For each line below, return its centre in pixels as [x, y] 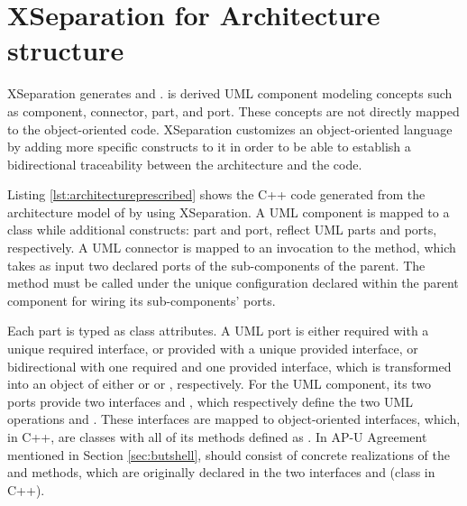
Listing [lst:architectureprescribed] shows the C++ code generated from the [216, 194]
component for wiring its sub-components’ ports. [142, 300]
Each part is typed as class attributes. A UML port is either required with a [218, 331]
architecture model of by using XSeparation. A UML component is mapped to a [229, 212]
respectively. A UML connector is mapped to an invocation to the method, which [232, 248]
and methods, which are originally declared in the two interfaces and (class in [221, 472]
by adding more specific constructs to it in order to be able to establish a [209, 147]
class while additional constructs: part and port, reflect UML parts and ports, [222, 230]
